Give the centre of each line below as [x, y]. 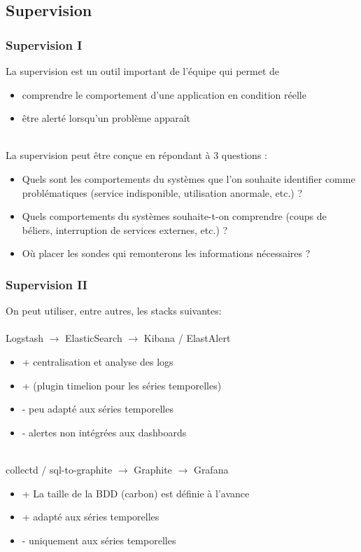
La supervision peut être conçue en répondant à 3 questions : [136, 155]
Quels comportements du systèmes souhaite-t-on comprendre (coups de [174, 216]
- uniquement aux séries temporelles [99, 540]
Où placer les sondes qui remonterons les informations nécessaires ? [166, 253]
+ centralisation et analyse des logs [98, 361]
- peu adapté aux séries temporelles [98, 409]
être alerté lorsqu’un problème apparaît [106, 118]
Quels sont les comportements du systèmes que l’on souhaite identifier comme [189, 178]
